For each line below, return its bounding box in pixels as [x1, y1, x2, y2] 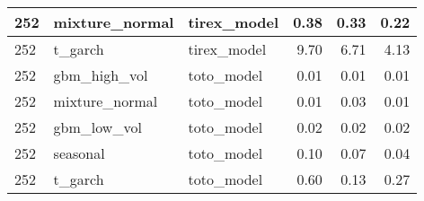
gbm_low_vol [53, 117, 142, 137]
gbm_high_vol [53, 65, 148, 85]
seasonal [53, 143, 105, 163]
